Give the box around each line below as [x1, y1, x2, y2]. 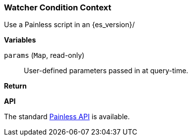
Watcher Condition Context [4, 2, 112, 12]
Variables [4, 36, 36, 45]
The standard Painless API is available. [4, 112, 130, 121]
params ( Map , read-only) [4, 51, 85, 60]
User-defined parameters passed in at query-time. [24, 66, 189, 75]
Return [4, 82, 27, 91]
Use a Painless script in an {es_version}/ [4, 20, 135, 29]
